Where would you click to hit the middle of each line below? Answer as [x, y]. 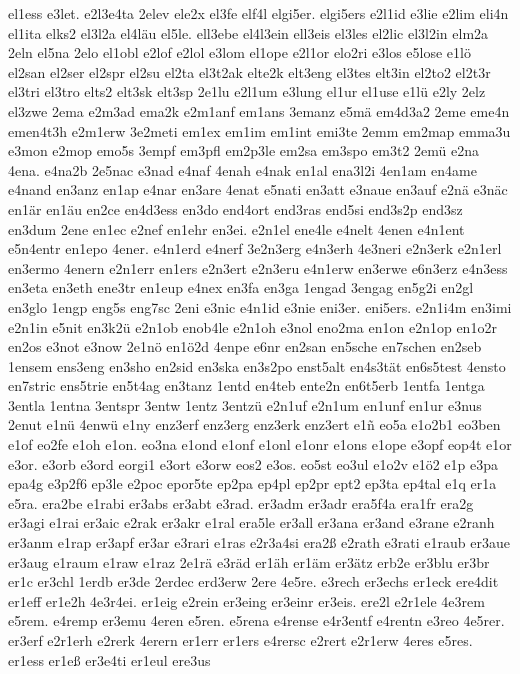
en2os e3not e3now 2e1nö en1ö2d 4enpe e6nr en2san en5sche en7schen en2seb [245, 346]
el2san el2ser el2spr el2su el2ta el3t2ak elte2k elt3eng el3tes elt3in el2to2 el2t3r [249, 71]
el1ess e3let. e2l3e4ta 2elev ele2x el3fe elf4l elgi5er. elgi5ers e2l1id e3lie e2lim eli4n [258, 13]
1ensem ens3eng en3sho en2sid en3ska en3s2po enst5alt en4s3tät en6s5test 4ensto [257, 365]
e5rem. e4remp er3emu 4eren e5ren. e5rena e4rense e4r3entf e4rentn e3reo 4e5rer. [256, 620]
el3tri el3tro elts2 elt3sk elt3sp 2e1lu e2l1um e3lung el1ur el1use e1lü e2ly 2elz [247, 91]
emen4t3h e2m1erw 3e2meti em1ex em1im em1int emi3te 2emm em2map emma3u [259, 130]
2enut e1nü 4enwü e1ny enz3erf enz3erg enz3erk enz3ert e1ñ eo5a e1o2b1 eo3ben [254, 424]
